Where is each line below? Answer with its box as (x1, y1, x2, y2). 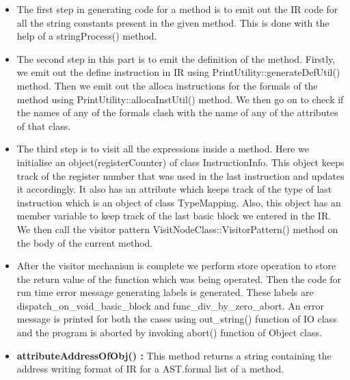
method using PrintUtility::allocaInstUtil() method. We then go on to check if (16, 92, 344, 106)
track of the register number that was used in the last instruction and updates (16, 168, 345, 182)
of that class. (16, 118, 71, 133)
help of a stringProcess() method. (16, 29, 157, 43)
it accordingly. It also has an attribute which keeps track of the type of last (16, 182, 332, 196)
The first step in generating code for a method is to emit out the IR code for (16, 2, 338, 16)
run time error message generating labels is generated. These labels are (16, 285, 314, 299)
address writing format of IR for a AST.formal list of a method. (16, 362, 284, 376)
